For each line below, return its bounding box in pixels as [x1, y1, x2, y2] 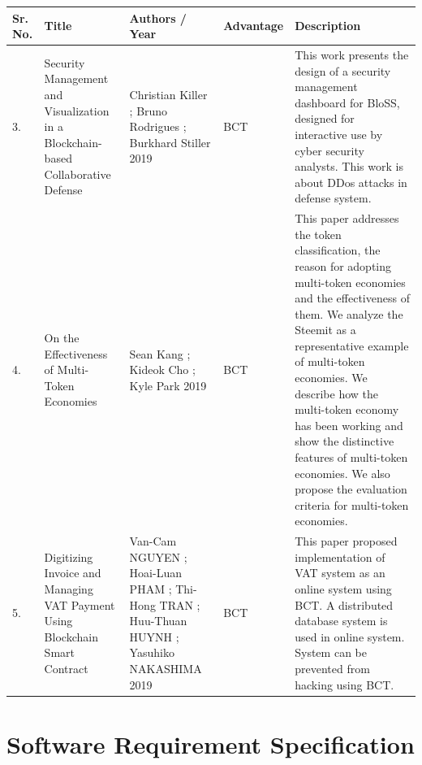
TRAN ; [159, 596, 200, 613]
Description [295, 17, 361, 34]
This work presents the [295, 46, 409, 63]
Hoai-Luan [129, 564, 182, 581]
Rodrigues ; [129, 118, 187, 135]
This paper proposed [295, 532, 398, 550]
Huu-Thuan [129, 612, 187, 629]
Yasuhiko [129, 644, 174, 661]
